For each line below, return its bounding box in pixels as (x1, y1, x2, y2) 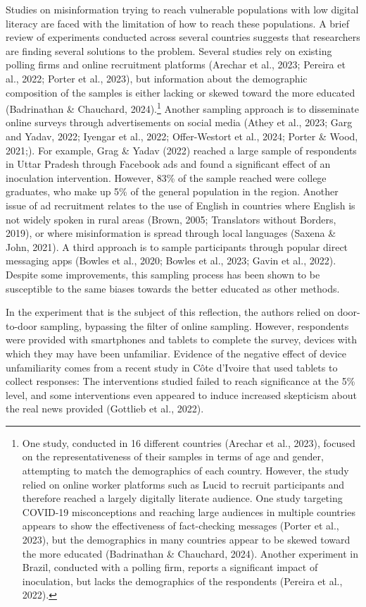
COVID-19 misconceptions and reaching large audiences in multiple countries (22, 504, 355, 519)
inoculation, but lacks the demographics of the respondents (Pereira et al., (22, 573, 343, 588)
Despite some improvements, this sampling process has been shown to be (6, 266, 320, 281)
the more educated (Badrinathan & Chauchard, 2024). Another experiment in (22, 546, 358, 560)
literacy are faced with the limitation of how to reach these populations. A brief (6, 16, 349, 30)
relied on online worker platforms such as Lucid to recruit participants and (22, 477, 345, 491)
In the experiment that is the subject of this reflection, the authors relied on (6, 305, 334, 319)
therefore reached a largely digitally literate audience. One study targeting (22, 491, 343, 505)
